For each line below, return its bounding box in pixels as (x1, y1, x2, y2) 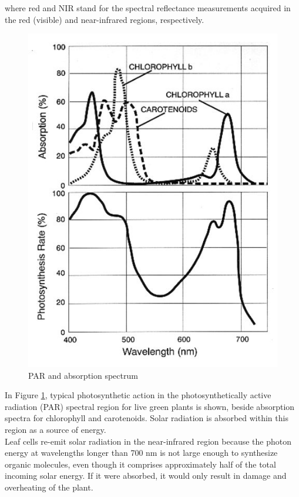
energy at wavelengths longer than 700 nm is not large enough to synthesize (5, 446, 278, 459)
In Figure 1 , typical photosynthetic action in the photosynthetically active (5, 389, 271, 401)
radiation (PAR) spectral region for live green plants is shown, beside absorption (5, 400, 295, 412)
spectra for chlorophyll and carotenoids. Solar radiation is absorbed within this (5, 412, 288, 424)
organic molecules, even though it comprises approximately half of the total (5, 458, 276, 470)
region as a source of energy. (5, 423, 106, 435)
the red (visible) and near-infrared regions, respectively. (5, 13, 204, 25)
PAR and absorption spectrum (28, 369, 138, 381)
